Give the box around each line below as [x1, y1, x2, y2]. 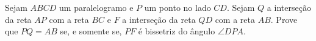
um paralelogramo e [59, 1, 134, 13]
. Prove [270, 13, 298, 25]
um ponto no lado [144, 1, 211, 13]
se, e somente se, [60, 25, 122, 37]
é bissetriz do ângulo [138, 25, 215, 37]
